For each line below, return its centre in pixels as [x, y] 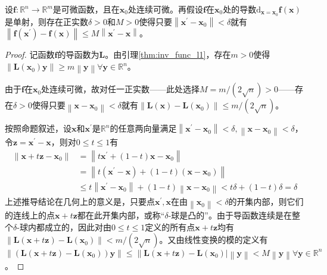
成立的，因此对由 [78, 226]
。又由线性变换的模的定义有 [214, 240]
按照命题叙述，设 [38, 128]
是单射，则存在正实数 [46, 21]
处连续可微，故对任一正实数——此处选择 [121, 89]
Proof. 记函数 [30, 54]
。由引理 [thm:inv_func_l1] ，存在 [168, 54]
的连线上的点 [30, 215]
